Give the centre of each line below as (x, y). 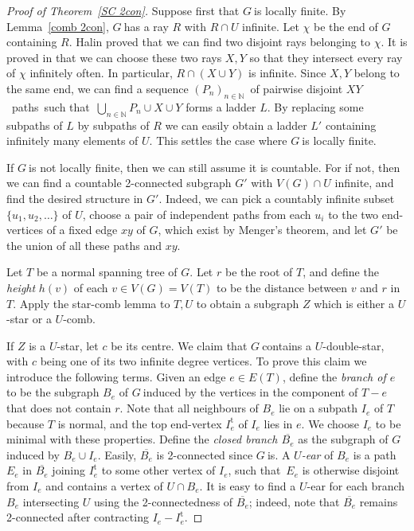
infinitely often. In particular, (101, 73)
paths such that (51, 106)
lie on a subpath (318, 408)
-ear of (317, 454)
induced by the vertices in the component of (250, 392)
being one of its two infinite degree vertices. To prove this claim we (203, 361)
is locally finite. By (300, 10)
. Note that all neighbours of (189, 408)
